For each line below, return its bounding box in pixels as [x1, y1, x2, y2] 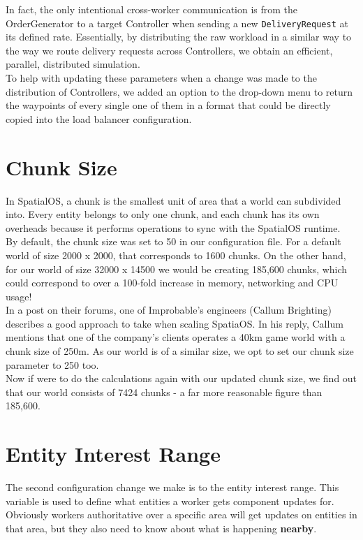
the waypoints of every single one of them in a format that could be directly [6, 98, 331, 112]
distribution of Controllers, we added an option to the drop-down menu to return [6, 84, 353, 98]
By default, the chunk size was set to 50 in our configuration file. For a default [6, 234, 341, 249]
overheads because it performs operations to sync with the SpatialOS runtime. [6, 220, 341, 235]
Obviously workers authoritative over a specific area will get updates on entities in [6, 507, 357, 522]
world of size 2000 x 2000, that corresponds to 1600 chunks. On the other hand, [6, 247, 346, 262]
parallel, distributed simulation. [6, 57, 140, 71]
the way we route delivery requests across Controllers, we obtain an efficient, [6, 43, 333, 57]
